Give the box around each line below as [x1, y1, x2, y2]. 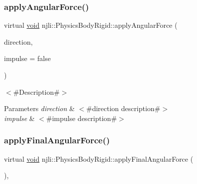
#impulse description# [46, 113, 117, 123]
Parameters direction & [4, 103, 75, 114]
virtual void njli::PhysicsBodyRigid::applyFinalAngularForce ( [4, 153, 194, 164]
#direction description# [86, 103, 161, 114]
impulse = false [4, 53, 51, 63]
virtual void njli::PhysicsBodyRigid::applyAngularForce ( [4, 20, 178, 30]
